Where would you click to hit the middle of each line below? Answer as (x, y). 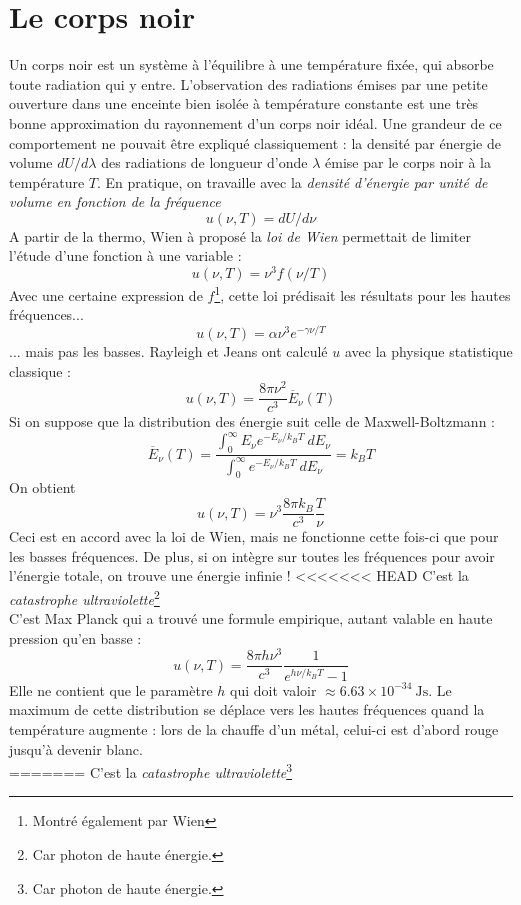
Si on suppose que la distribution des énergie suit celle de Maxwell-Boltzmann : (252, 421)
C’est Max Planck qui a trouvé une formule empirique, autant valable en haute (251, 618)
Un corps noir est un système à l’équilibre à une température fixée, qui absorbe (251, 64)
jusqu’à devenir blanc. (76, 748)
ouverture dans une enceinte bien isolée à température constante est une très (244, 103)
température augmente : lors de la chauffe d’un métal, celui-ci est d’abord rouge (254, 729)
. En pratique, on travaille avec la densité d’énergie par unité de (292, 181)
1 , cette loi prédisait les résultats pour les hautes (362, 293)
